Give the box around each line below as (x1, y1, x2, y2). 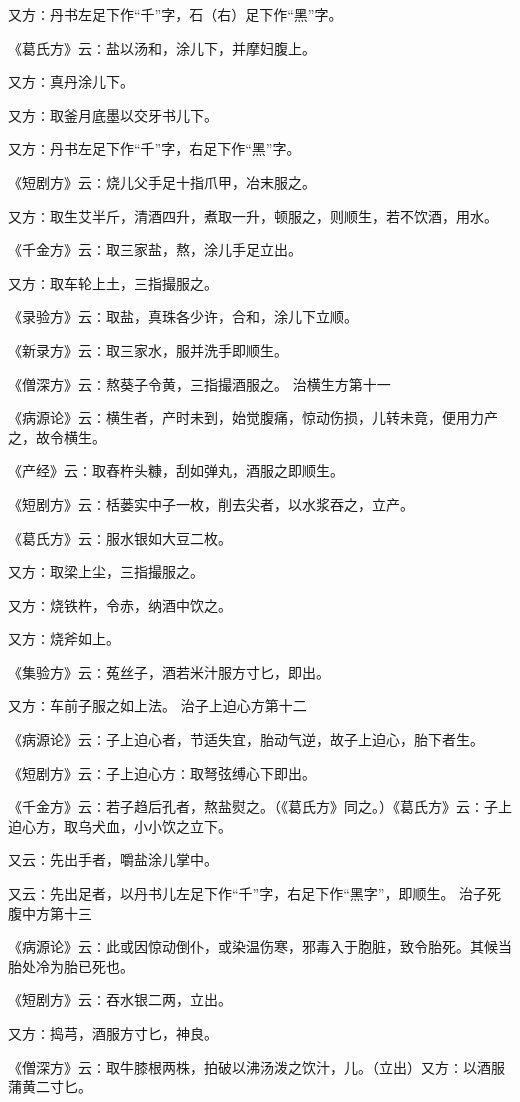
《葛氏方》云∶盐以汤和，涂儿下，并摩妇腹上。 (8, 37, 316, 58)
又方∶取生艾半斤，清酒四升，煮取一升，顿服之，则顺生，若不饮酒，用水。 (8, 205, 498, 226)
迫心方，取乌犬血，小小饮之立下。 (8, 815, 232, 836)
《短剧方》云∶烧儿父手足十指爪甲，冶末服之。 (8, 171, 316, 192)
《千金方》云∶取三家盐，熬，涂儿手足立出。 (8, 239, 302, 260)
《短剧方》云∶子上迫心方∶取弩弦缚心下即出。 (8, 762, 316, 783)
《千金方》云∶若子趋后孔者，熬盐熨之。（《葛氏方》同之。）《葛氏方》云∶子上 (8, 796, 512, 817)
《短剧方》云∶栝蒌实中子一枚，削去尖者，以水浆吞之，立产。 (8, 493, 414, 514)
